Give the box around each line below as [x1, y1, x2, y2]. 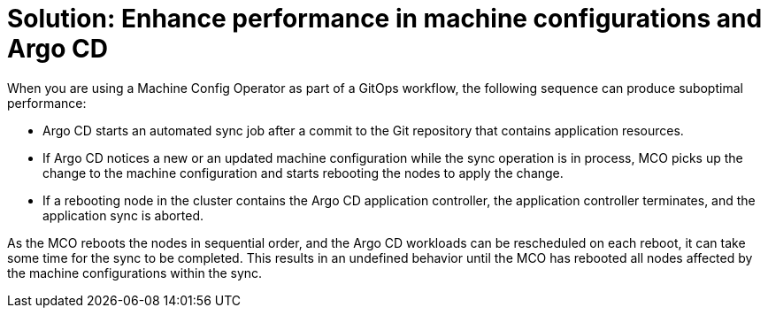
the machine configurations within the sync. [7, 265, 263, 280]
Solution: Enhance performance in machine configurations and [7, 4, 763, 34]
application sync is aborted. [42, 207, 204, 223]
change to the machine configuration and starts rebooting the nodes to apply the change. [42, 165, 564, 181]
